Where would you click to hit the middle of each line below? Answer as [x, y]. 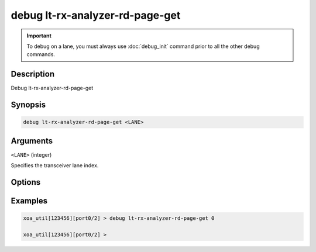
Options [26, 182]
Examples [29, 201]
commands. [41, 54]
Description [33, 74]
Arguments [32, 141]
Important [39, 36]
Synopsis [28, 105]
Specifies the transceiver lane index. [55, 165]
